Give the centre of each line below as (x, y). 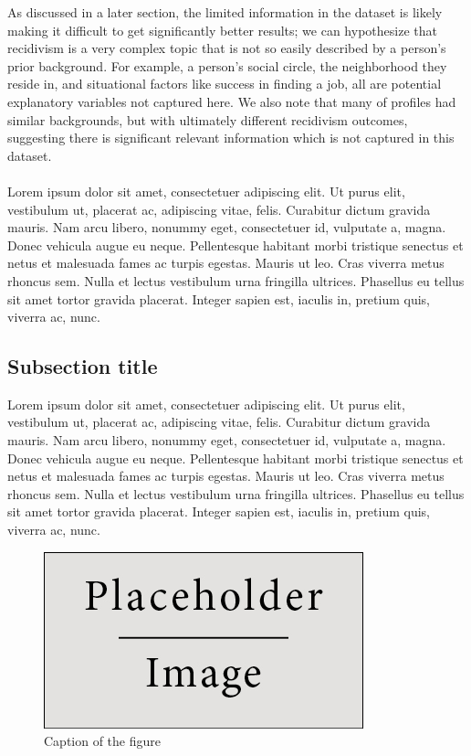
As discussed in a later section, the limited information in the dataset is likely (225, 12)
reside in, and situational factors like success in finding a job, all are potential (225, 84)
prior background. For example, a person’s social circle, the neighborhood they (227, 65)
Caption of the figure (103, 741)
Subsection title (83, 366)
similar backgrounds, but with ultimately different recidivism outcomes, (208, 119)
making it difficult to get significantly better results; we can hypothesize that (222, 30)
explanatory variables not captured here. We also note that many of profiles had (232, 101)
